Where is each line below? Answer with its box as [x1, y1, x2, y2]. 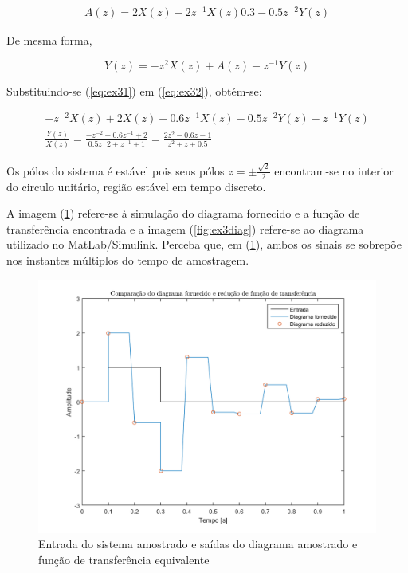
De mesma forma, [6, 32, 92, 49]
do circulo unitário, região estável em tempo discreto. [6, 178, 266, 194]
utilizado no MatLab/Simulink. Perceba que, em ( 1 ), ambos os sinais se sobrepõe [6, 236, 402, 253]
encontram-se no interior [274, 162, 394, 179]
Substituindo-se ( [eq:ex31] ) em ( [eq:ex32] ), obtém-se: [6, 82, 262, 99]
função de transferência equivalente [38, 551, 210, 567]
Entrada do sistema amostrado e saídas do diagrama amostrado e [38, 536, 358, 552]
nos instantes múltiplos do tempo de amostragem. [6, 252, 249, 269]
